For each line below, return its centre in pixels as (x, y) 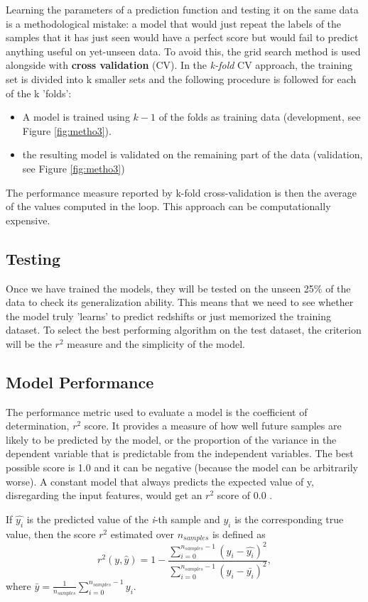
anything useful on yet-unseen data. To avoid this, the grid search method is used (183, 51)
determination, (38, 426)
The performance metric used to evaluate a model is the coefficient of (157, 411)
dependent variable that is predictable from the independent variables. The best (180, 453)
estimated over (142, 533)
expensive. (28, 220)
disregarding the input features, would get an (104, 495)
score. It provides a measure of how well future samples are (213, 426)
